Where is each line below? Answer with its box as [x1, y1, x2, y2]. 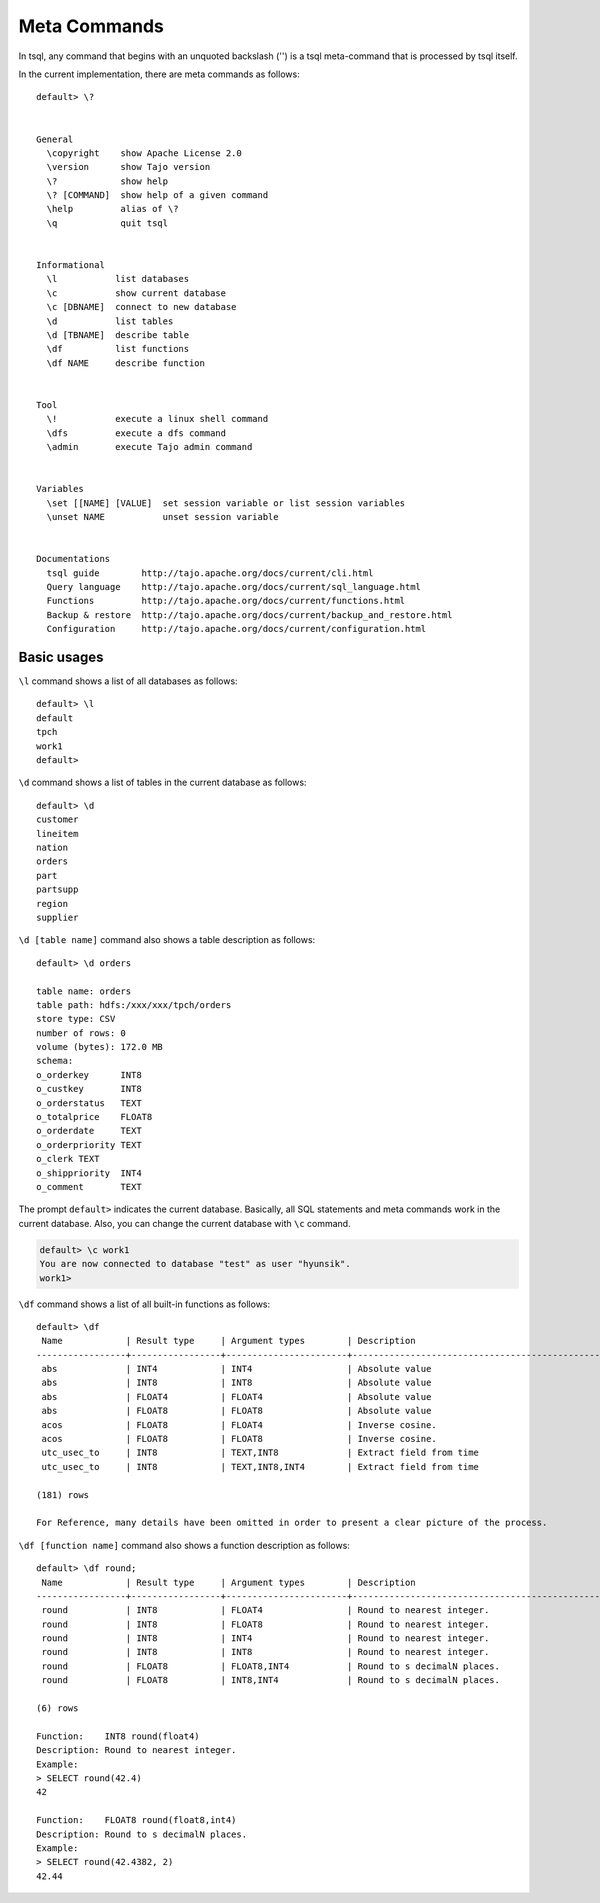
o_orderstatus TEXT [36, 1097, 142, 1109]
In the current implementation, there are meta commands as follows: [18, 68, 300, 80]
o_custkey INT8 [36, 1083, 142, 1095]
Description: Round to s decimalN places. [36, 1828, 248, 1840]
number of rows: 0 [36, 1027, 127, 1039]
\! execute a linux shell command [46, 413, 269, 425]
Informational [36, 260, 105, 271]
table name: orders [36, 985, 132, 997]
